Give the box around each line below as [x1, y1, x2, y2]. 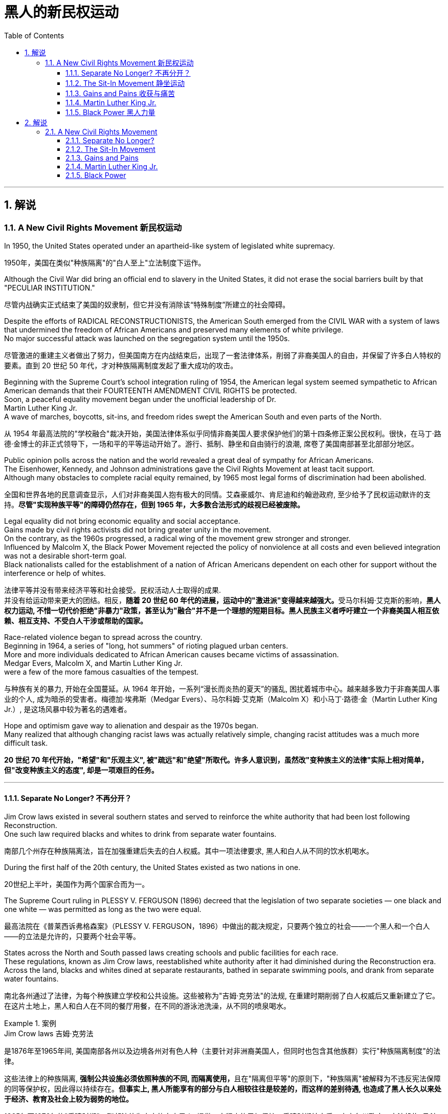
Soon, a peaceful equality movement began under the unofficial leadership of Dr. [4, 394, 276, 404]
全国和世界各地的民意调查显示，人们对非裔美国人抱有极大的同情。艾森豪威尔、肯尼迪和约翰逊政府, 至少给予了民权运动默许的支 [4, 489, 431, 499]
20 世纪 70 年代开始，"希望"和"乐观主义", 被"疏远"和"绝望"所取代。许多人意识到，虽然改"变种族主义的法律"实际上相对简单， [4, 755, 429, 764]
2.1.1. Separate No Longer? [65, 136, 154, 145]
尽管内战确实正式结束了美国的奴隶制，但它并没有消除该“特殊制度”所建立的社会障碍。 [4, 300, 290, 309]
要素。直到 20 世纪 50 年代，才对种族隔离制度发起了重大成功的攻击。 [4, 361, 238, 370]
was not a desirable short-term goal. [4, 551, 127, 560]
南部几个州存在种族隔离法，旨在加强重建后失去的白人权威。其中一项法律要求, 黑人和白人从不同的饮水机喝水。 [4, 846, 373, 856]
